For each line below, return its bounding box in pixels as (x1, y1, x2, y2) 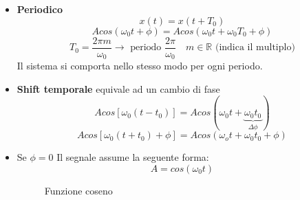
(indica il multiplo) (215, 43, 295, 53)
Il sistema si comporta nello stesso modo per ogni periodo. (17, 58, 263, 73)
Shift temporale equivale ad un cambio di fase (17, 81, 220, 96)
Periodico (17, 2, 63, 16)
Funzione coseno (44, 183, 113, 197)
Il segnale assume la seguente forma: (56, 150, 209, 164)
